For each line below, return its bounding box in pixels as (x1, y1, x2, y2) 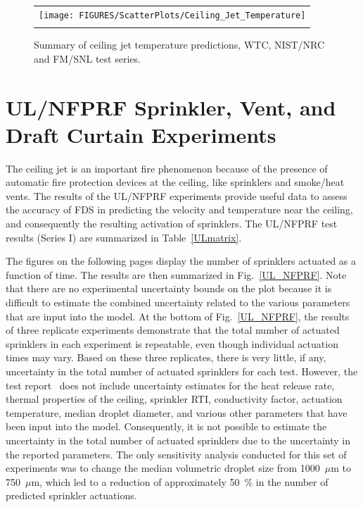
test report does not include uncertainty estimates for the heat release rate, (6, 377, 335, 392)
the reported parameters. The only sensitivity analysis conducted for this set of (6, 446, 347, 461)
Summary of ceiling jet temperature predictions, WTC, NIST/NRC (34, 37, 325, 52)
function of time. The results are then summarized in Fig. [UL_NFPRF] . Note (6, 267, 347, 282)
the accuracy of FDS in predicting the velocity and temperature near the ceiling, (6, 202, 353, 217)
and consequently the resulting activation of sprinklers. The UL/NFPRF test (6, 216, 338, 231)
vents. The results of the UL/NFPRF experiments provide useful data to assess (6, 188, 348, 203)
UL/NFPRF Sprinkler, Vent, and (6, 92, 336, 121)
